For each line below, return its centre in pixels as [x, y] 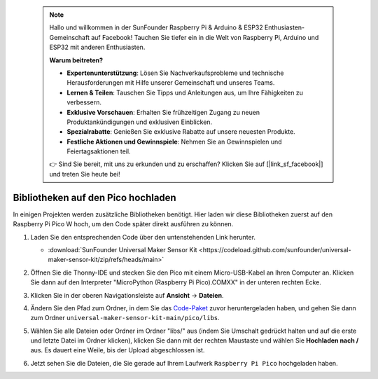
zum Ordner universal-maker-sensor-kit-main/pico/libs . [125, 318]
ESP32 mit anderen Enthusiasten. [97, 47]
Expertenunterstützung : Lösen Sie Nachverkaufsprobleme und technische [175, 73]
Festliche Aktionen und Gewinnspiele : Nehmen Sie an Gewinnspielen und [175, 142]
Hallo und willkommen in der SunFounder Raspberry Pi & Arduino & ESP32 [156, 27]
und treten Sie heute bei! [85, 174]
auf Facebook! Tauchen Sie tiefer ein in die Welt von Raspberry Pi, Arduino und [205, 37]
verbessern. [84, 102]
